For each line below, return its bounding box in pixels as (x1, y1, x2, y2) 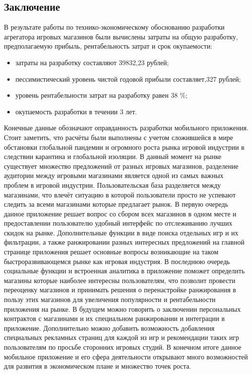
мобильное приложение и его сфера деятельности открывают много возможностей (4, 351, 248, 361)
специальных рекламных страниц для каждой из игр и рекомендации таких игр (4, 332, 239, 342)
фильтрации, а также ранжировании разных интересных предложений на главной (4, 237, 245, 247)
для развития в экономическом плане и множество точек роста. (4, 361, 191, 371)
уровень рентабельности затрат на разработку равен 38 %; (15, 90, 188, 100)
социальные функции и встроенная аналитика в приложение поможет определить (4, 266, 245, 276)
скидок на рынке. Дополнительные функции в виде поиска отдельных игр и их (4, 227, 238, 237)
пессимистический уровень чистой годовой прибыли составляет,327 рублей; (15, 73, 241, 84)
